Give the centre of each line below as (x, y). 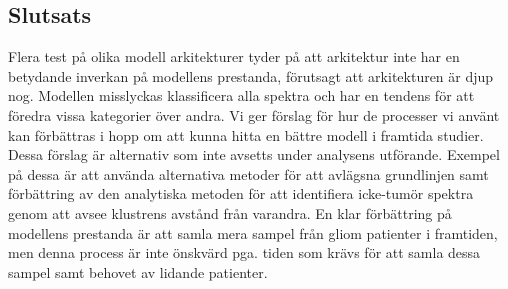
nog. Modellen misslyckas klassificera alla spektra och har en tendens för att (241, 95)
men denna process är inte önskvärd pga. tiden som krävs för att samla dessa (244, 252)
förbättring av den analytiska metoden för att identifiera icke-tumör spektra (241, 193)
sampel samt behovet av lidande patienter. (138, 271)
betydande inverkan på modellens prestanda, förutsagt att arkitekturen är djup (251, 75)
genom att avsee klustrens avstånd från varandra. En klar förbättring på (230, 212)
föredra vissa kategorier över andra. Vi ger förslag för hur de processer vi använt (254, 114)
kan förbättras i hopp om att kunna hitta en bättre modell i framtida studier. (246, 134)
